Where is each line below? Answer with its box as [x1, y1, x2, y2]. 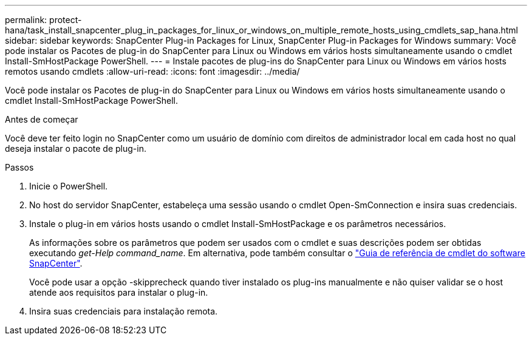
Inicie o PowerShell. [29, 181, 108, 191]
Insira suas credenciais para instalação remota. [29, 306, 218, 316]
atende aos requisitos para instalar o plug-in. [29, 287, 208, 297]
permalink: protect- [5, 15, 82, 25]
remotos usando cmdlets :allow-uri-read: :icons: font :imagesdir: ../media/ [5, 66, 300, 76]
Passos [5, 162, 34, 172]
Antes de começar [5, 114, 78, 124]
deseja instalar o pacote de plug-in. [5, 143, 146, 154]
